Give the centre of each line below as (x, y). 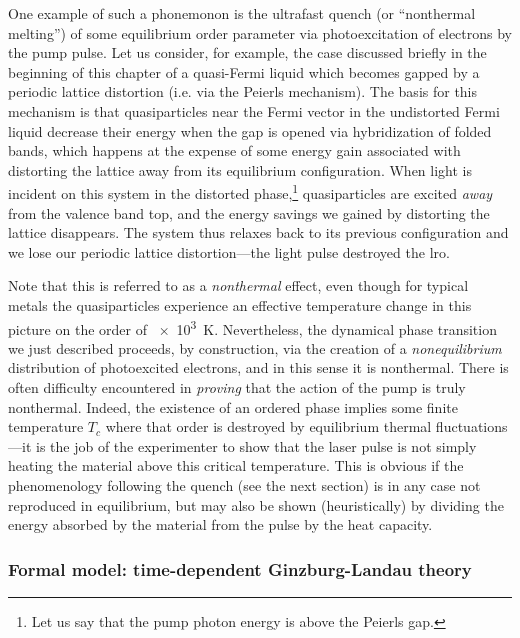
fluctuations (471, 426)
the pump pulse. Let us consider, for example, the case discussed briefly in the (247, 52)
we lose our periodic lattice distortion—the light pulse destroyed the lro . (229, 251)
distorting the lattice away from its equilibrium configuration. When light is (240, 169)
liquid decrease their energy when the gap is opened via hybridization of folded (250, 130)
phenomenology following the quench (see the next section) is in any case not (244, 484)
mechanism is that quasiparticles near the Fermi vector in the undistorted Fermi (254, 110)
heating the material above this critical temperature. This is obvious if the (236, 465)
